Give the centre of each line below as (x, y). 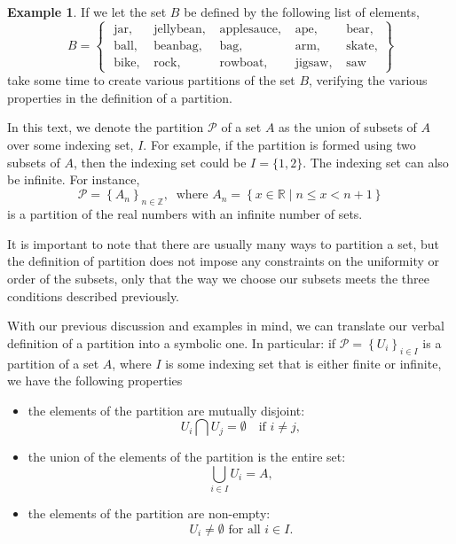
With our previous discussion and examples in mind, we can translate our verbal (226, 326)
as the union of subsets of (348, 127)
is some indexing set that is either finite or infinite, (303, 363)
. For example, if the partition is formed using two (279, 144)
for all (244, 529)
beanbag (176, 46)
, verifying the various (368, 80)
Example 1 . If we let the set (87, 12)
